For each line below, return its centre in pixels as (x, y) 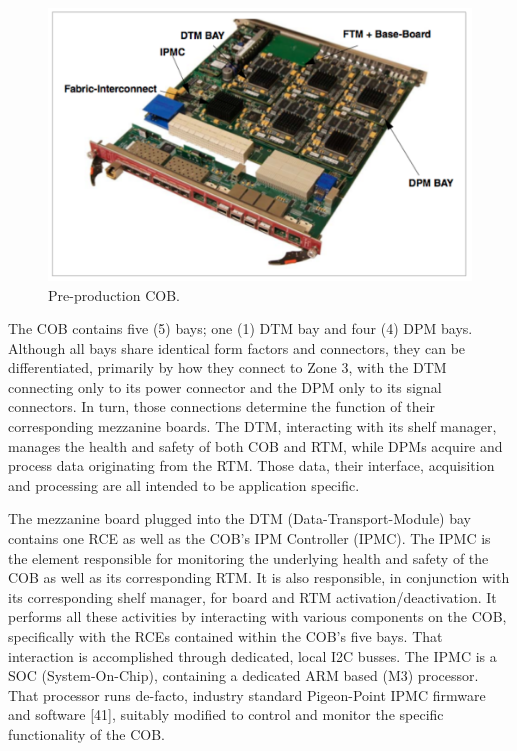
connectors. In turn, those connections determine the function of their (222, 406)
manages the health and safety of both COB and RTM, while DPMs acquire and (255, 445)
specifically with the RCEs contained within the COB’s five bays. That (225, 636)
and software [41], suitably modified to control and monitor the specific (226, 714)
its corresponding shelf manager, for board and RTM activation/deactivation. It (252, 596)
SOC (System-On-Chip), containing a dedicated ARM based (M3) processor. (243, 675)
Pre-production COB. (114, 294)
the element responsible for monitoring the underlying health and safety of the (248, 557)
